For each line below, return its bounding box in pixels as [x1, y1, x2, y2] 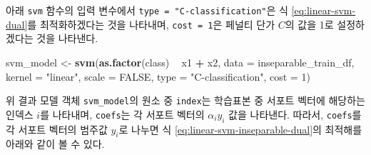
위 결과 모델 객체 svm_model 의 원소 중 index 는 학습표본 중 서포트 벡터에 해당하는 [6, 93, 365, 108]
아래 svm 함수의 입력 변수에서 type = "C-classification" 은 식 [6, 3, 288, 17]
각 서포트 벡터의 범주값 [6, 121, 108, 136]
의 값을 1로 [285, 16, 334, 31]
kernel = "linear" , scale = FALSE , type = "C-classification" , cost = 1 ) [6, 69, 310, 84]
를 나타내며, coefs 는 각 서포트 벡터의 [40, 106, 205, 121]
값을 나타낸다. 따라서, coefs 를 [228, 106, 362, 121]
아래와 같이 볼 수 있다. [6, 136, 105, 151]
